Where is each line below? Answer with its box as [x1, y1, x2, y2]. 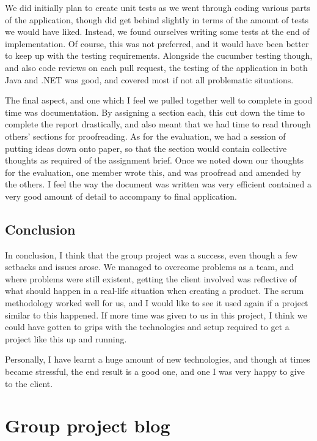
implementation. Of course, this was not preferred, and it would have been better [5, 37, 309, 50]
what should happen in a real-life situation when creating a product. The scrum [5, 284, 304, 297]
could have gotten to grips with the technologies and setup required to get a [5, 320, 290, 333]
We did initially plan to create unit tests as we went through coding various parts [5, 1, 310, 13]
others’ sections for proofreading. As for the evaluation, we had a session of [5, 129, 286, 142]
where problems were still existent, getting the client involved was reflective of [5, 272, 297, 285]
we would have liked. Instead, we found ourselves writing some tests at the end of [5, 25, 310, 38]
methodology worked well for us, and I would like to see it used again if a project [5, 296, 308, 309]
